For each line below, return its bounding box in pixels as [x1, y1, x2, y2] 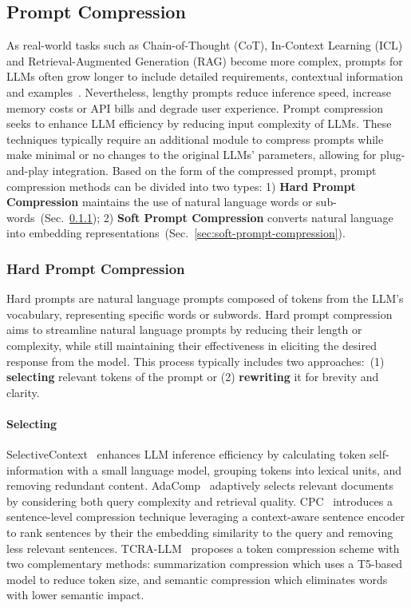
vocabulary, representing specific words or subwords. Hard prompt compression [6, 305, 393, 322]
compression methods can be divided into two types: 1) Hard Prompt [6, 177, 356, 194]
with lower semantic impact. [6, 586, 144, 603]
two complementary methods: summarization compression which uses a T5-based [6, 555, 403, 572]
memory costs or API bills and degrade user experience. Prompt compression [6, 99, 384, 116]
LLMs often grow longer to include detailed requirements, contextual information [6, 68, 403, 85]
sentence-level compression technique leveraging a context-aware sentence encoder [6, 508, 405, 525]
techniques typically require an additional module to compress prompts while [6, 130, 384, 147]
